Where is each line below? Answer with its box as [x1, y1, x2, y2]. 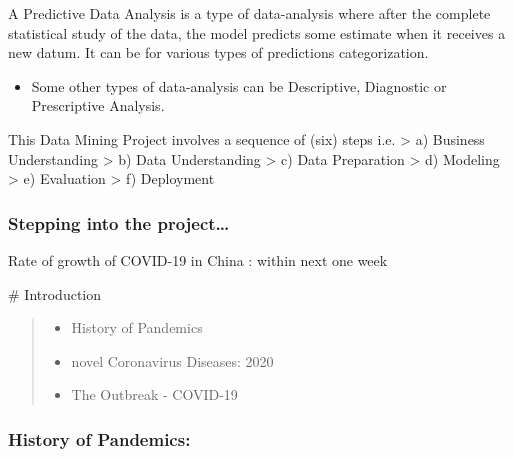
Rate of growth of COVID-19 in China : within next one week [8, 249, 388, 270]
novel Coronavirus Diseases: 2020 [71, 350, 274, 371]
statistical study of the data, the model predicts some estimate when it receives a [8, 22, 506, 43]
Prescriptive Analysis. [31, 95, 165, 116]
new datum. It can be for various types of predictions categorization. [8, 42, 429, 63]
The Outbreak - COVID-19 [71, 384, 238, 405]
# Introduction [8, 283, 102, 304]
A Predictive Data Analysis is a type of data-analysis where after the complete [8, 3, 491, 23]
